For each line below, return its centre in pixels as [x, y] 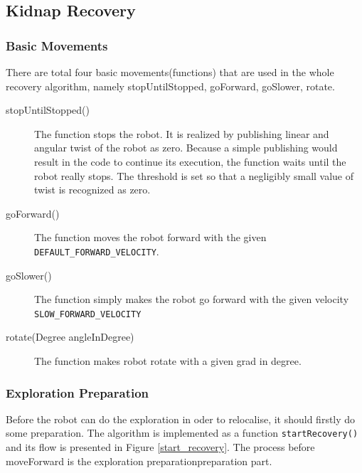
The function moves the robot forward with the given [150, 237]
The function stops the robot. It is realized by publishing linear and [182, 133]
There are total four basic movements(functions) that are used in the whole [170, 72]
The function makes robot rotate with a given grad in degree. [168, 361]
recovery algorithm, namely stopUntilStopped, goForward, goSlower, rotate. [170, 86]
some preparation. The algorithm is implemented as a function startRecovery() [182, 433]
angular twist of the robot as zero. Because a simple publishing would [186, 148]
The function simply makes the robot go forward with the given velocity [192, 299]
